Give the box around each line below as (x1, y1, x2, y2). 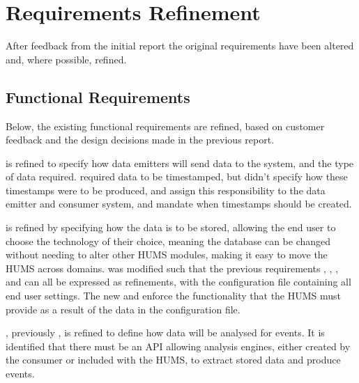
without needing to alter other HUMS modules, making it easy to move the (6, 247, 328, 262)
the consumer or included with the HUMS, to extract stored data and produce (6, 352, 341, 367)
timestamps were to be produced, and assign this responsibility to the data (6, 182, 326, 197)
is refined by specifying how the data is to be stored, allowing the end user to (6, 220, 336, 235)
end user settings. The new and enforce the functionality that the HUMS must (6, 288, 342, 303)
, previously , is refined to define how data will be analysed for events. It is (6, 325, 325, 340)
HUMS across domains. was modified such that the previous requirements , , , (6, 260, 339, 275)
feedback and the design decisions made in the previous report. (6, 132, 275, 147)
